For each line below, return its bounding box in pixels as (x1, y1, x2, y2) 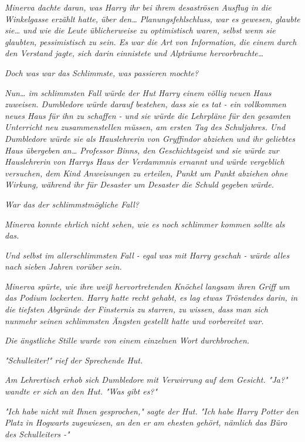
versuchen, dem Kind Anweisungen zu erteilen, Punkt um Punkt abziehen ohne (5, 166, 288, 179)
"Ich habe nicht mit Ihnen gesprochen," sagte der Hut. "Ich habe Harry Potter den (5, 404, 299, 417)
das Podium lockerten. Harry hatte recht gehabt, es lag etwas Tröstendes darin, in (5, 291, 298, 304)
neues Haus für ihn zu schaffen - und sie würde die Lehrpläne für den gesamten (5, 109, 291, 121)
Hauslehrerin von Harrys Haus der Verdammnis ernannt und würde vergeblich (5, 155, 284, 168)
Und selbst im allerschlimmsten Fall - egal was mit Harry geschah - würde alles (5, 249, 290, 261)
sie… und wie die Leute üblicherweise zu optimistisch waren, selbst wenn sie (5, 24, 276, 36)
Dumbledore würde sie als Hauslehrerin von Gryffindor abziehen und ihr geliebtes (5, 132, 295, 144)
